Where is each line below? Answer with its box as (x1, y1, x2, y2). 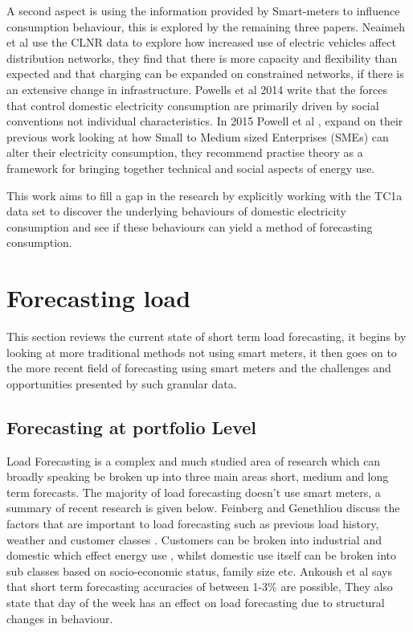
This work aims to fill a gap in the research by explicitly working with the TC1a (6, 187, 403, 203)
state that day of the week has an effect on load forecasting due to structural (6, 593, 385, 610)
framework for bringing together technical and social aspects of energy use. (6, 159, 375, 176)
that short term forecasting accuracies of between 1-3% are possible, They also (6, 578, 393, 595)
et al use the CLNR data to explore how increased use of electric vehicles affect (6, 34, 396, 51)
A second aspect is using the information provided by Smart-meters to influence (6, 2, 400, 18)
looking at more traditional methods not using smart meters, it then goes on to (6, 343, 397, 360)
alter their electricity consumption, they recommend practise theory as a (6, 144, 363, 161)
